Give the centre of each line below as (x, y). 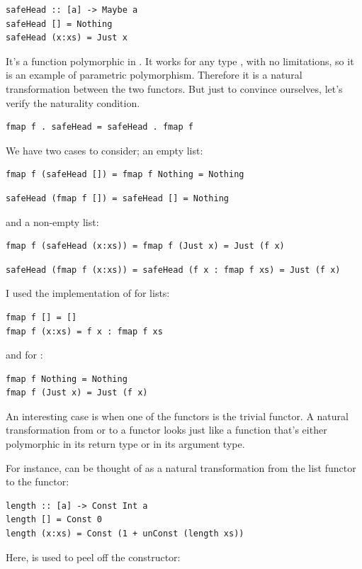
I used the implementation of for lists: (88, 293)
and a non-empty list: (52, 221)
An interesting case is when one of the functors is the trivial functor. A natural (177, 416)
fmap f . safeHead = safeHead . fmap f (100, 127)
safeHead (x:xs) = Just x (67, 38)
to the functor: (38, 481)
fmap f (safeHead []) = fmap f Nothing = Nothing (125, 175)
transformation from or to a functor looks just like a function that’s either (166, 430)
